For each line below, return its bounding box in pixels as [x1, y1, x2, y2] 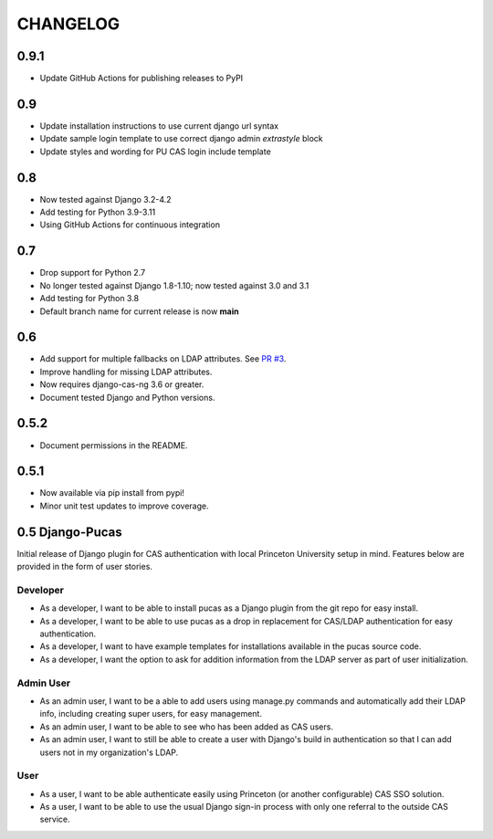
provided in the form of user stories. [16, 561, 152, 572]
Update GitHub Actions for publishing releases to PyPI [39, 73, 244, 84]
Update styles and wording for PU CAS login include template [39, 146, 271, 157]
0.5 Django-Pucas [16, 524, 122, 540]
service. [39, 813, 70, 825]
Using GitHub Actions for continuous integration [39, 219, 221, 230]
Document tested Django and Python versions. [39, 392, 215, 403]
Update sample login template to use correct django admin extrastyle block [39, 133, 323, 144]
